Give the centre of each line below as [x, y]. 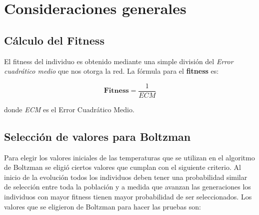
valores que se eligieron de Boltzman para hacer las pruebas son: [102, 206]
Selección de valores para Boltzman [97, 136]
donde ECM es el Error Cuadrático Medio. [69, 109]
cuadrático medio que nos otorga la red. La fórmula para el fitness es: [111, 71]
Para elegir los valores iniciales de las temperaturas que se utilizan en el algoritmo [129, 157]
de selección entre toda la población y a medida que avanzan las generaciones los [127, 187]
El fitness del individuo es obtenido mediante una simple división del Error [119, 61]
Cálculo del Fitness [54, 40]
